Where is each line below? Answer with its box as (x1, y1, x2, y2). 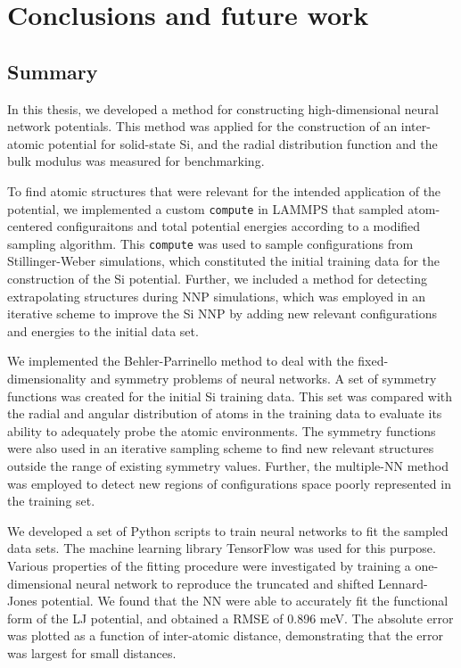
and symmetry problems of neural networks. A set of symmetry (90, 369, 437, 388)
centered (7, 217, 53, 235)
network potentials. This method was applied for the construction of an (7, 117, 398, 136)
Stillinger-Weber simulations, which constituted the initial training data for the (7, 252, 440, 270)
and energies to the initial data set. (7, 321, 199, 340)
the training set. (7, 491, 95, 510)
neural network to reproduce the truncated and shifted (76, 573, 375, 592)
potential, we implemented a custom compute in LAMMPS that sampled (7, 199, 404, 218)
